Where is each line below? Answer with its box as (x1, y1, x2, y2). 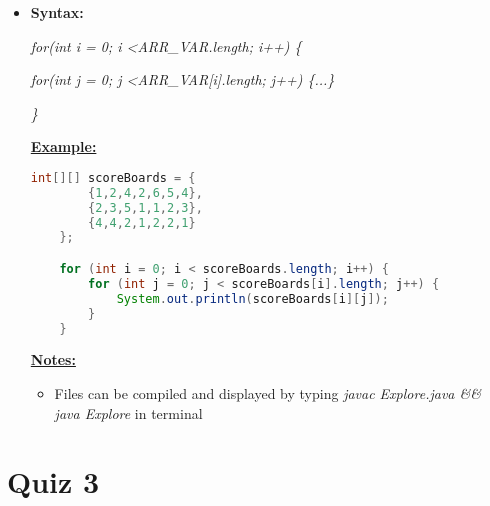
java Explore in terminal (54, 402, 203, 423)
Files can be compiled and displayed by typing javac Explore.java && (54, 382, 481, 403)
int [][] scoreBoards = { (30, 170, 196, 185)
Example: (30, 136, 97, 157)
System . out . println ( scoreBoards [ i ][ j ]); (116, 291, 389, 306)
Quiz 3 (7, 461, 100, 502)
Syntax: (30, 2, 84, 22)
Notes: (30, 349, 76, 370)
